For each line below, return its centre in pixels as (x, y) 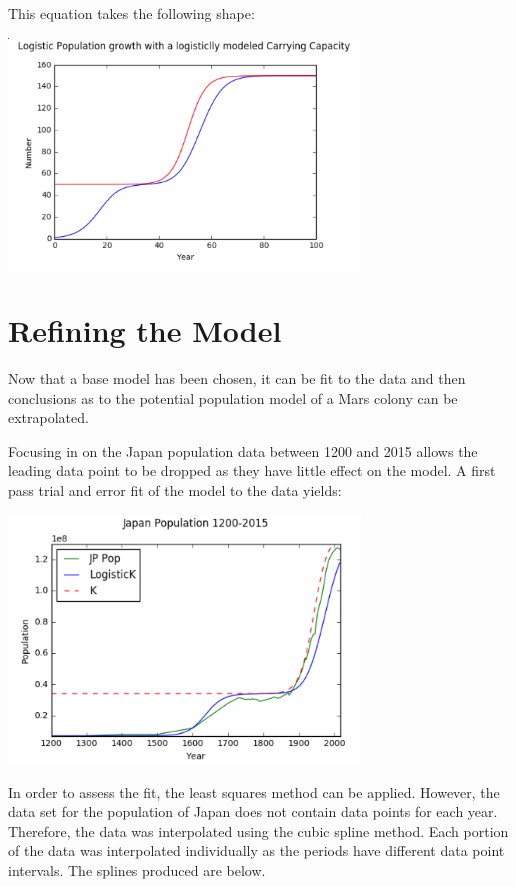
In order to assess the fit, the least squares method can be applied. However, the (254, 791)
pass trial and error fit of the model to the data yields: (175, 490)
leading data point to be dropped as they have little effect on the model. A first (252, 470)
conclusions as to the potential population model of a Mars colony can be (233, 397)
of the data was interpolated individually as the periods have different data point (256, 850)
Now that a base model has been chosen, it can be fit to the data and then (237, 378)
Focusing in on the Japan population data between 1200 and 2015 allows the (243, 450)
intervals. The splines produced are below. (137, 870)
